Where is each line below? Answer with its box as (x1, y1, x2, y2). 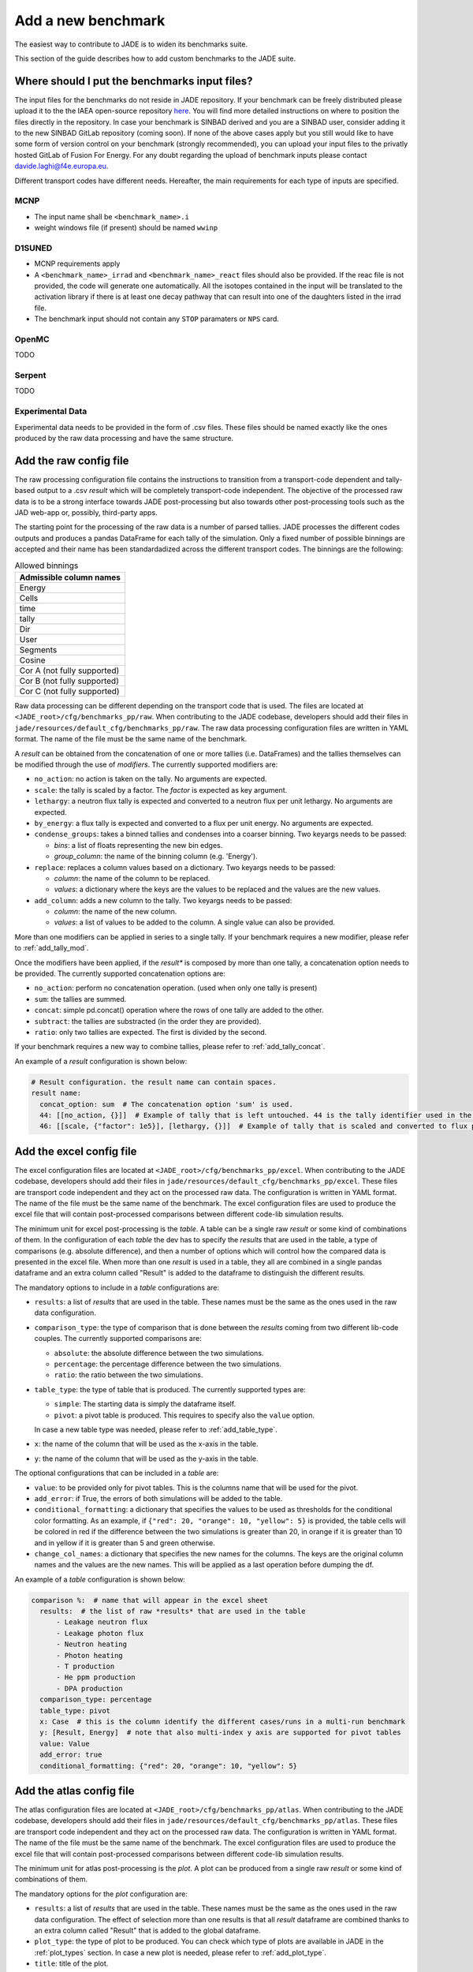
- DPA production (56, 1684, 124, 1693)
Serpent (14, 370, 47, 381)
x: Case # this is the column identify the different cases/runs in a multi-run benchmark (39, 1716, 406, 1726)
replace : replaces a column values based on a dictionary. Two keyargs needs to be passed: (34, 862, 336, 872)
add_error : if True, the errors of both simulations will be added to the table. (34, 1493, 283, 1503)
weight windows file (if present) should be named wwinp (34, 223, 218, 233)
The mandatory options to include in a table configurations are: (14, 1283, 220, 1292)
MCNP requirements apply (34, 259, 121, 268)
